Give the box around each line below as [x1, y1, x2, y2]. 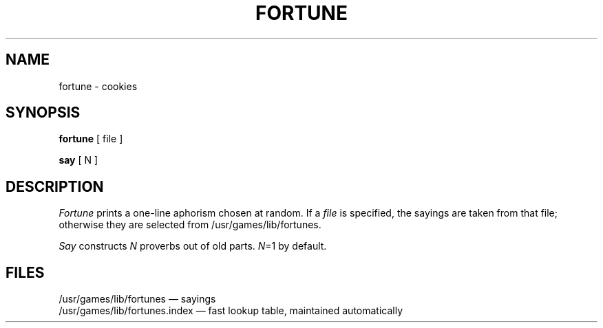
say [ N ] [59, 154, 98, 166]
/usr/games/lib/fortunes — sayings [59, 293, 216, 305]
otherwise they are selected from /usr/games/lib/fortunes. [59, 219, 321, 231]
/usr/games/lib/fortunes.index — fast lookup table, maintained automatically [59, 305, 403, 317]
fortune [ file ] [59, 133, 123, 145]
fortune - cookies [59, 80, 138, 92]
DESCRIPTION [6, 177, 104, 195]
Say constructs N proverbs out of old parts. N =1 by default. [59, 240, 327, 252]
